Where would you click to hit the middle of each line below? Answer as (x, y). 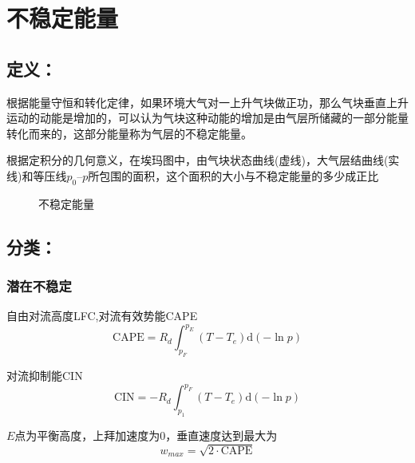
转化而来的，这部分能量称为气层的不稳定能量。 (129, 133)
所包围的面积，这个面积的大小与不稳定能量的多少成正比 (233, 175)
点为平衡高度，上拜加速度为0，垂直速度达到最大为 (146, 435)
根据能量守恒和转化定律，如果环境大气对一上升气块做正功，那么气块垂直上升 (207, 102)
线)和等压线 (37, 175)
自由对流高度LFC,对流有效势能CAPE (102, 316)
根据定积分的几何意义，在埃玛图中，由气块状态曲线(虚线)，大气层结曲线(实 (203, 160)
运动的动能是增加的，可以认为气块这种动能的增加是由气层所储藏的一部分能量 (207, 118)
